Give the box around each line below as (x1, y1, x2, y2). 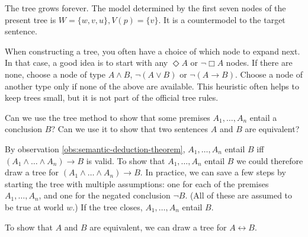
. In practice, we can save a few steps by (140, 166, 286, 178)
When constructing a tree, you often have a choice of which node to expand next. (5, 44, 300, 57)
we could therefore (236, 154, 303, 166)
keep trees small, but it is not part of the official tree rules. (5, 91, 219, 104)
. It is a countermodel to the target (158, 13, 285, 25)
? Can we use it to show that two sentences (51, 123, 208, 135)
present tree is (5, 13, 56, 25)
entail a (249, 111, 277, 123)
